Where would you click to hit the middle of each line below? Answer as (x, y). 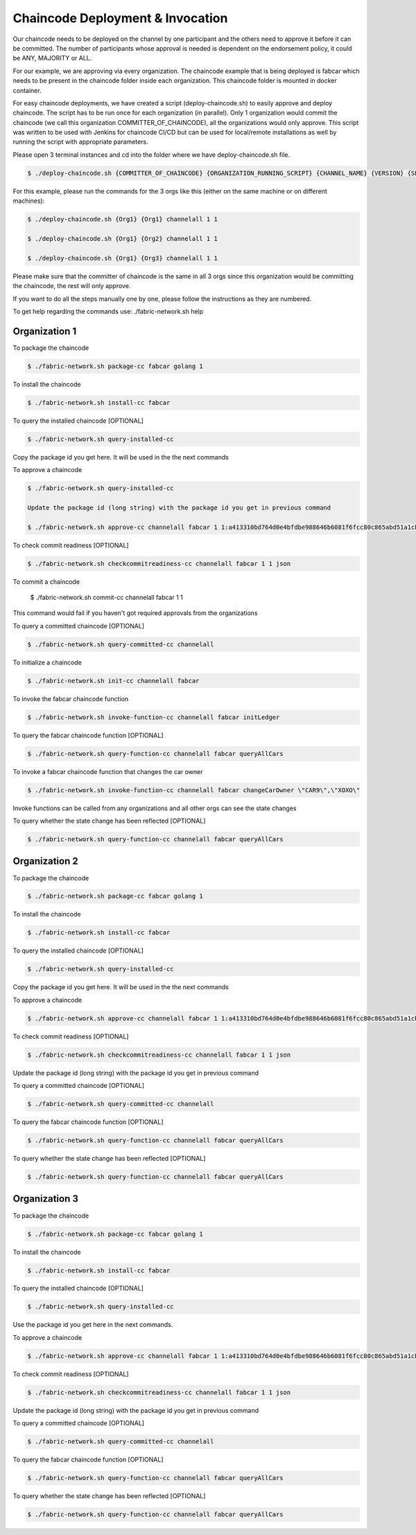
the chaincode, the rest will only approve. (72, 286)
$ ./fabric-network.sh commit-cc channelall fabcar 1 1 (106, 597)
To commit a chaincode (46, 581)
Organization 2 (46, 861)
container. (27, 90)
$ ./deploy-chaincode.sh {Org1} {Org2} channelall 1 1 (122, 238)
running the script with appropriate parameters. (80, 142)
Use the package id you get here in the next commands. (93, 1325)
